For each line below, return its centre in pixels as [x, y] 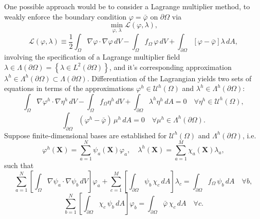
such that [19, 165]
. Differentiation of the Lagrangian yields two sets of [169, 78]
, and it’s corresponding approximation [170, 67]
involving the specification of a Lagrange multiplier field [92, 57]
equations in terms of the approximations [69, 88]
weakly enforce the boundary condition [66, 16]
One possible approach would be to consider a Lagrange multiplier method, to [127, 6]
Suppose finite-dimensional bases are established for [86, 135]
